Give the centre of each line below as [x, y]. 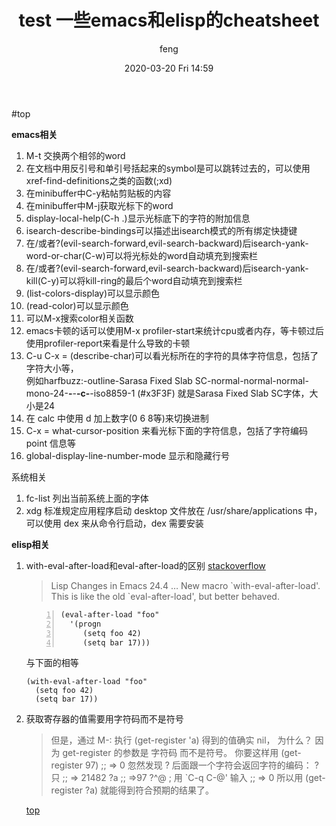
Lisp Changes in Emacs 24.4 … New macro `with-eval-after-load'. [185, 585]
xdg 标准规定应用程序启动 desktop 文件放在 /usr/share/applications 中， [174, 510]
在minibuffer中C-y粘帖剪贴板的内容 [98, 193]
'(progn [85, 624]
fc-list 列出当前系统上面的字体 [87, 498]
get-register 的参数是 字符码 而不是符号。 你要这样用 [170, 753]
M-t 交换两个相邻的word [75, 155]
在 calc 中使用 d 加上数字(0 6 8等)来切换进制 [117, 418]
